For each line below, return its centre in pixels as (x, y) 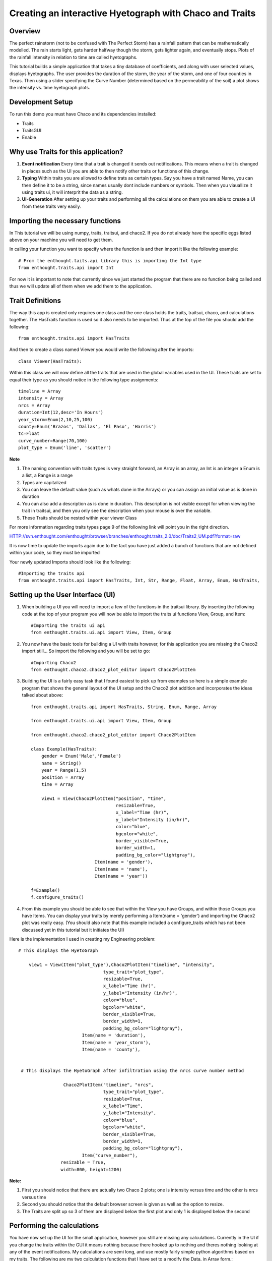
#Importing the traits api (52, 573)
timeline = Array (40, 391)
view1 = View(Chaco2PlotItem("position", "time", (104, 798)
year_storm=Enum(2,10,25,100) (56, 419)
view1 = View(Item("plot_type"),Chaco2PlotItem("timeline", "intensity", (122, 965)
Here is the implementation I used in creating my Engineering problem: (82, 939)
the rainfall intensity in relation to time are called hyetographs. (74, 57)
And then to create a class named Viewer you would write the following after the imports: (101, 350)
